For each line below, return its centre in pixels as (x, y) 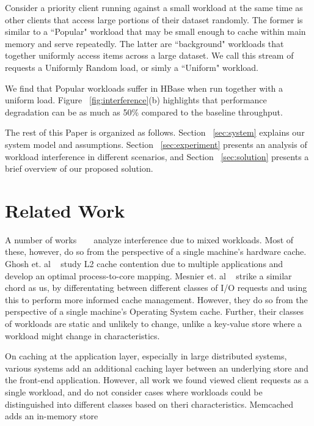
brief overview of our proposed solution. (79, 168)
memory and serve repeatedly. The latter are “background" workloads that (144, 43)
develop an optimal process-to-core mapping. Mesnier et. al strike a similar (148, 275)
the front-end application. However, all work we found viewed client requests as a (157, 380)
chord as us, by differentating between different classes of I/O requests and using (156, 288)
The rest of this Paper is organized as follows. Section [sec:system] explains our (155, 132)
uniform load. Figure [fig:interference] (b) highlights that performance (136, 100)
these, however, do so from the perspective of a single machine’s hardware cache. (156, 252)
